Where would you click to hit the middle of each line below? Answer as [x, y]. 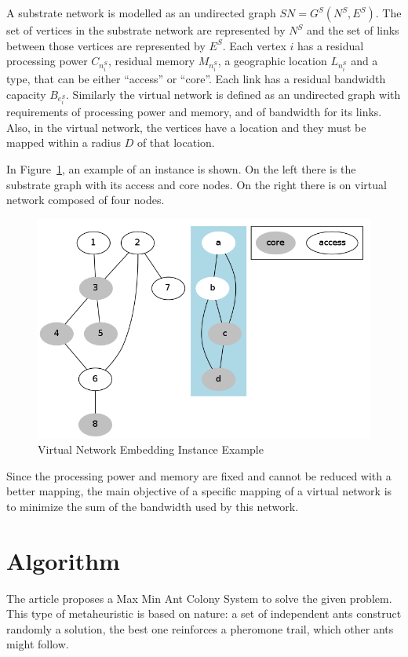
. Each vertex [254, 45]
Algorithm [63, 560]
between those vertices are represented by [106, 45]
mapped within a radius [64, 142]
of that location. [176, 142]
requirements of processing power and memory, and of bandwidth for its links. [194, 112]
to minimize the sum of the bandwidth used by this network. [153, 506]
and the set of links [353, 30]
